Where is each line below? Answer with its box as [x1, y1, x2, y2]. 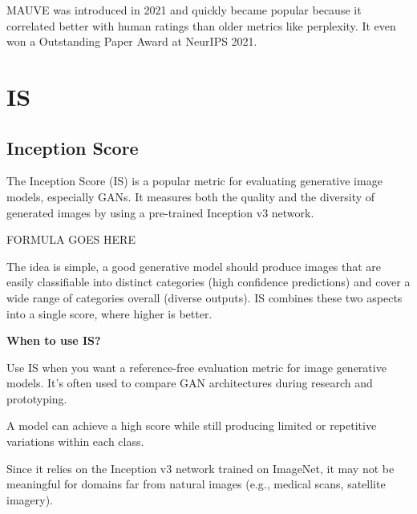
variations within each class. [6, 433, 144, 450]
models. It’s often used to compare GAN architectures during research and [6, 374, 373, 391]
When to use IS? [6, 332, 101, 349]
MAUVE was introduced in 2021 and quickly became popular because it [6, 2, 362, 18]
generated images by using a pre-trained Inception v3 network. [6, 204, 314, 221]
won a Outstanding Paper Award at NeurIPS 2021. [6, 33, 257, 50]
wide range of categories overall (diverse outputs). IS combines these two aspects [6, 289, 403, 306]
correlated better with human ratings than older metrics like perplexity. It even [6, 17, 396, 34]
